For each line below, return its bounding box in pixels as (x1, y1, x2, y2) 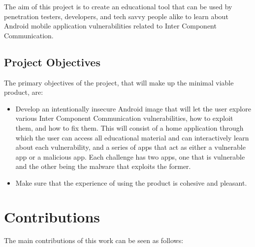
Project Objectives (4, 54, 100, 69)
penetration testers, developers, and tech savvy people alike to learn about (4, 11, 228, 21)
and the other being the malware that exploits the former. (15, 161, 191, 171)
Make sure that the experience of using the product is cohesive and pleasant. (15, 177, 247, 188)
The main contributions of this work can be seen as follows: (4, 235, 184, 245)
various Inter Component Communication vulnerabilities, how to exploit (15, 113, 233, 123)
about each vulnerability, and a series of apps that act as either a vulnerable (15, 142, 246, 152)
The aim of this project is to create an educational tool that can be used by (4, 1, 232, 11)
